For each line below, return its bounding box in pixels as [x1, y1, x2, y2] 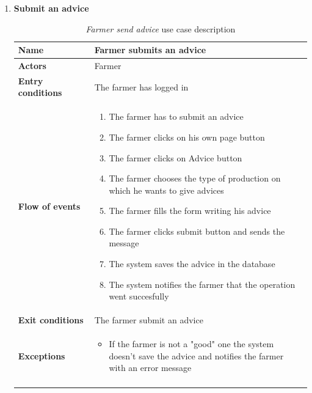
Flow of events [18, 200, 81, 213]
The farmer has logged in [94, 80, 189, 93]
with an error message [109, 361, 192, 374]
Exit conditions [18, 314, 84, 326]
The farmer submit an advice [94, 314, 203, 326]
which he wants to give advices [109, 183, 224, 196]
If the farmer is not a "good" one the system [109, 337, 274, 350]
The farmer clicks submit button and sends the [109, 224, 285, 237]
